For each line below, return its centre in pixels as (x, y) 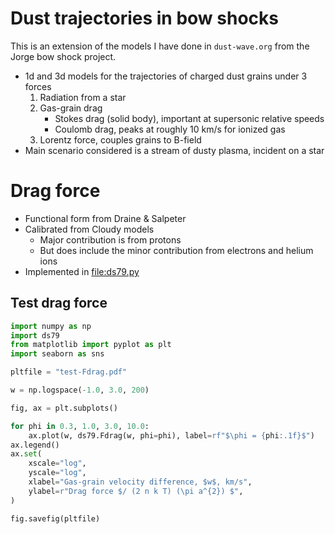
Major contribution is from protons (110, 239)
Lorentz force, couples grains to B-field (120, 139)
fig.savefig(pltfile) (55, 518)
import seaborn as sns (57, 354)
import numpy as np (51, 326)
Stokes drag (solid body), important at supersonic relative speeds (189, 118)
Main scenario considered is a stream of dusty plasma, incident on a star (174, 150)
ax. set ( (26, 454)
